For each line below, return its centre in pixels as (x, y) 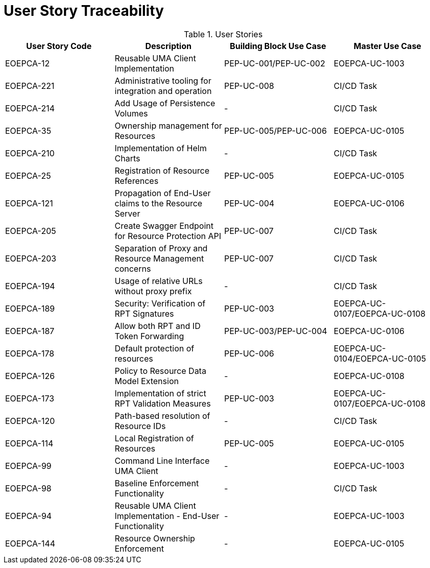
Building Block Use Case (278, 46)
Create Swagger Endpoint (164, 226)
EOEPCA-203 (31, 258)
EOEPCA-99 (28, 466)
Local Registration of (154, 438)
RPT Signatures (144, 313)
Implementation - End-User (167, 516)
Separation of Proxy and (161, 248)
